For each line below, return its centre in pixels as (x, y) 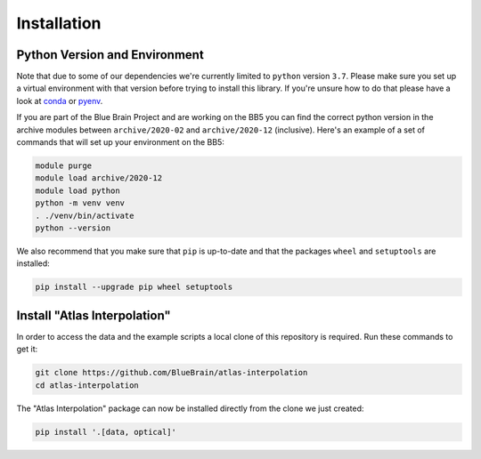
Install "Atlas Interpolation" (94, 315)
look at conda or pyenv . (60, 101)
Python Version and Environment (110, 55)
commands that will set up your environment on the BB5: (120, 142)
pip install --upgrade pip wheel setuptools (134, 287)
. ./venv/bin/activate (85, 215)
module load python (77, 190)
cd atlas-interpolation (87, 385)
